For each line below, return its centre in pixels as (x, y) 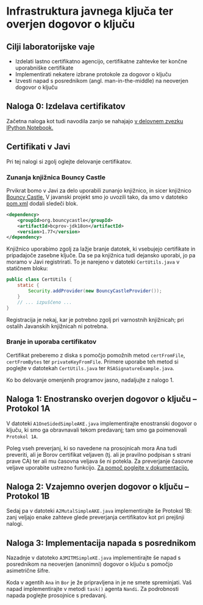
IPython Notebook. (30, 127)
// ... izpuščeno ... (45, 302)
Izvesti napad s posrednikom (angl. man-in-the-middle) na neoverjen (102, 81)
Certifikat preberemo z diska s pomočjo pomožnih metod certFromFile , (96, 355)
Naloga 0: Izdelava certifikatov (66, 106)
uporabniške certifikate (44, 68)
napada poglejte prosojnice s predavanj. (57, 595)
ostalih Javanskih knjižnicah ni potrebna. (57, 326)
